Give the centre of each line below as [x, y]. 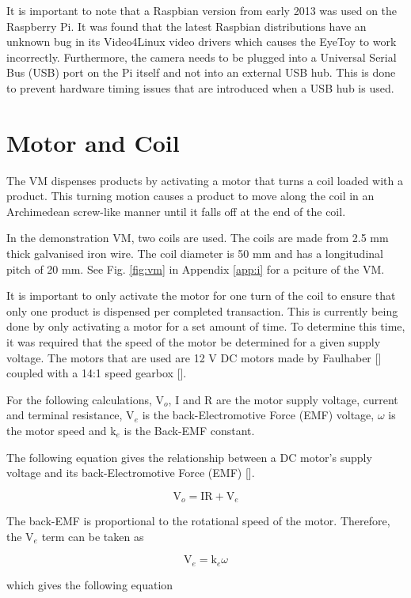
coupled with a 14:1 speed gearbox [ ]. [97, 373]
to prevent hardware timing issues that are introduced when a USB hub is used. [200, 87]
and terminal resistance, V [70, 415]
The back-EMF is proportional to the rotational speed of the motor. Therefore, [198, 521]
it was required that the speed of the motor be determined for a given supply [194, 342]
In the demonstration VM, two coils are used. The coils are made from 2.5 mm [198, 238]
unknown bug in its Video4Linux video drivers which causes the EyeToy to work [202, 42]
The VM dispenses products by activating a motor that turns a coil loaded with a [205, 180]
